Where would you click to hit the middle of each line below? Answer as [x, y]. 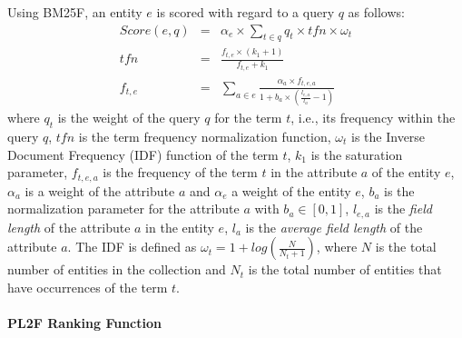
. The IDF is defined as [132, 247]
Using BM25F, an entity [75, 12]
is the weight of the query [129, 118]
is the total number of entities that [345, 269]
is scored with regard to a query [246, 12]
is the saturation [357, 154]
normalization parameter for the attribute [123, 209]
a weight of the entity [291, 190]
